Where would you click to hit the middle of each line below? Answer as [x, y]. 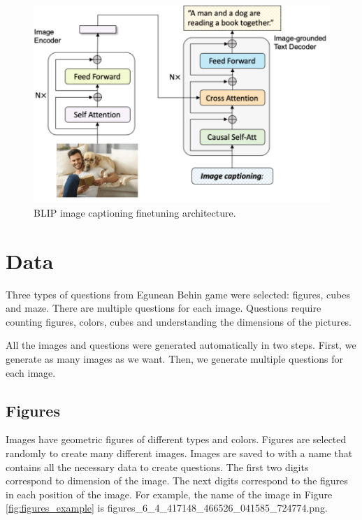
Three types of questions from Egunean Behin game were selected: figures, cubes [178, 294]
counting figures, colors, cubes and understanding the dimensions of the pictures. [179, 321]
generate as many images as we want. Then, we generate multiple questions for [175, 359]
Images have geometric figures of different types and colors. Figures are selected [176, 439]
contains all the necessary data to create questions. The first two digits [157, 467]
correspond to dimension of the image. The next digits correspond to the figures [177, 481]
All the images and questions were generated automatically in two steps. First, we [181, 345]
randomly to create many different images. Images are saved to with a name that [179, 453]
